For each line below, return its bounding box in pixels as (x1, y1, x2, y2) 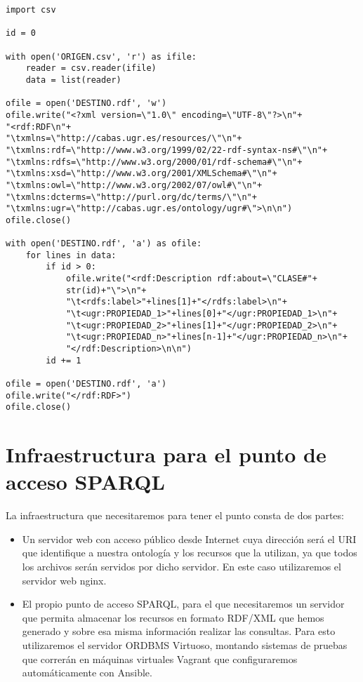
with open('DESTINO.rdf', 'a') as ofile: (6, 239, 202, 249)
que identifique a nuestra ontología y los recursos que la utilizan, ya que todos (22, 545, 357, 560)
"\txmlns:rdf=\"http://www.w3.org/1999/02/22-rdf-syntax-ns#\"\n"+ (6, 145, 328, 155)
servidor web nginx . (22, 573, 107, 587)
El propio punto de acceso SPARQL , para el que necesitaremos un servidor (22, 596, 345, 611)
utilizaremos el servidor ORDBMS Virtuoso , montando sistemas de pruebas (22, 638, 348, 653)
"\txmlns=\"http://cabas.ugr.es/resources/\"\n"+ (6, 133, 242, 144)
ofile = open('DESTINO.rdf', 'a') (6, 379, 167, 389)
